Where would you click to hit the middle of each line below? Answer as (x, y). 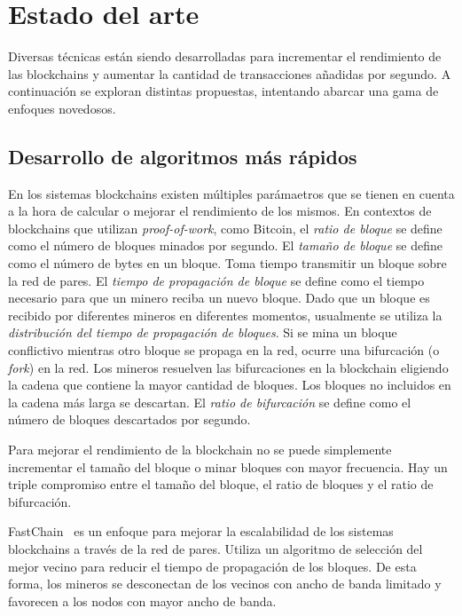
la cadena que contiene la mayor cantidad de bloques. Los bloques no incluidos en (230, 385)
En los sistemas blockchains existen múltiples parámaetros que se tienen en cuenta (231, 193)
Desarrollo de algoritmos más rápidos (183, 156)
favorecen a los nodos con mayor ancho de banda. (142, 600)
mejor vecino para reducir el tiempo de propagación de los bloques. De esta (212, 566)
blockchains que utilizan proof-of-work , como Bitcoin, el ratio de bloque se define (225, 228)
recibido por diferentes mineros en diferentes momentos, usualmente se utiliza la (225, 315)
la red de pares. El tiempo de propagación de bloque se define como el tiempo (216, 280)
